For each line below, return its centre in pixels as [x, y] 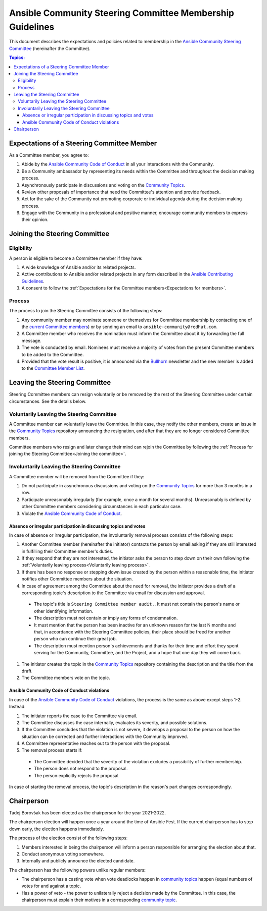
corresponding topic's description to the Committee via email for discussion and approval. [113, 593]
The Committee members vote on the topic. [66, 678]
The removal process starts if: [52, 750]
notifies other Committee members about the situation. [77, 579]
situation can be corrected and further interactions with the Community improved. [105, 737]
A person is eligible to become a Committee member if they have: [76, 258]
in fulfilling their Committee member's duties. [67, 551]
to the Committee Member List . [53, 368]
